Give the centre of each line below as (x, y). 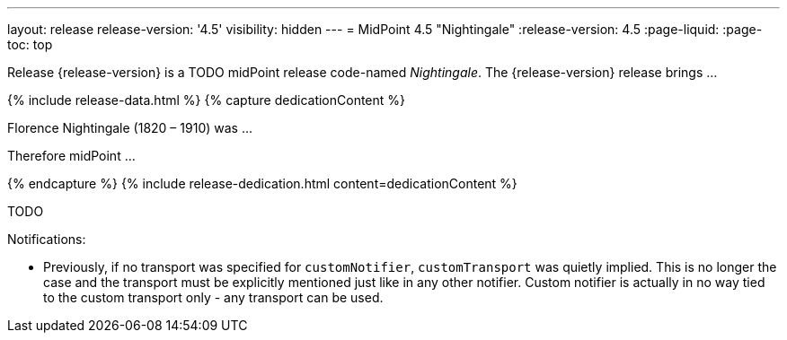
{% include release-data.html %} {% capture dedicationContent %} (207, 100)
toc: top (30, 44)
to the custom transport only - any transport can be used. (213, 297)
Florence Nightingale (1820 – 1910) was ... (130, 128)
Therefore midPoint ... (71, 156)
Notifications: (47, 239)
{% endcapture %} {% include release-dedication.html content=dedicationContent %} (262, 183)
